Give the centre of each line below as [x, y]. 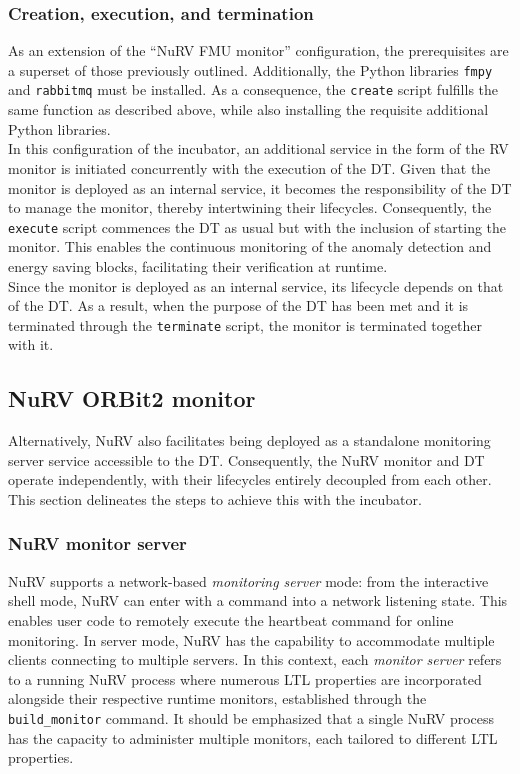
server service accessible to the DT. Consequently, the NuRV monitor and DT [246, 459]
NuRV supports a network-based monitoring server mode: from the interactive [248, 580]
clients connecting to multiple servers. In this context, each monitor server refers [255, 659]
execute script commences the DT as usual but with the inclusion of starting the [257, 226]
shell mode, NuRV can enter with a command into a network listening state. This [258, 600]
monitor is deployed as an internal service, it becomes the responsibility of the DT [260, 187]
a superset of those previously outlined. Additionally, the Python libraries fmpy [250, 69]
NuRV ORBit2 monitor [132, 398]
